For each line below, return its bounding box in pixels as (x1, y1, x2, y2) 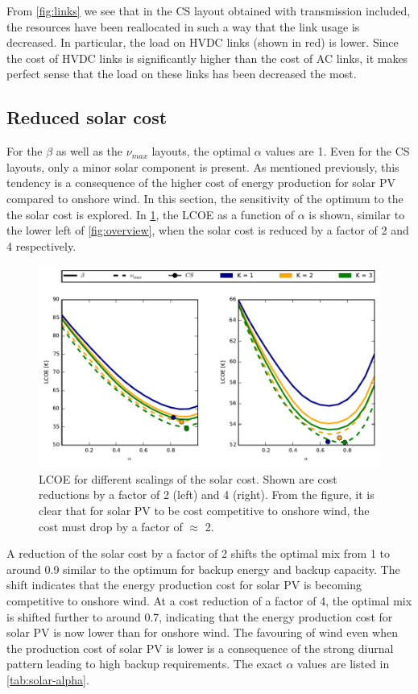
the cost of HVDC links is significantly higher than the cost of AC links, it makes (6, 49, 408, 66)
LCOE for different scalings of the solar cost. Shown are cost (39, 470, 337, 487)
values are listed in (297, 655, 390, 672)
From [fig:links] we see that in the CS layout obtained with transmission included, (6, 2, 411, 19)
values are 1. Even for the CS (265, 143, 410, 160)
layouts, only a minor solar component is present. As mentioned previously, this (6, 158, 399, 175)
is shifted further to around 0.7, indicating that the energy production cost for (6, 608, 393, 625)
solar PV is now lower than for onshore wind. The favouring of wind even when (6, 624, 398, 641)
